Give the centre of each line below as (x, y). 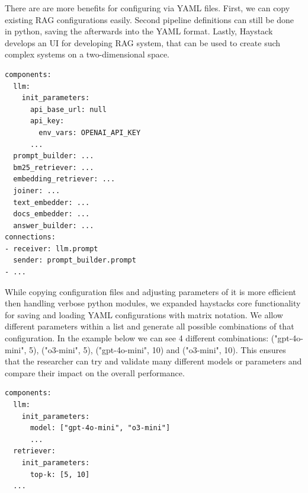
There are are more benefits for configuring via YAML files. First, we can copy (147, 8)
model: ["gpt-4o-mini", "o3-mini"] (100, 428)
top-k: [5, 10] (60, 474)
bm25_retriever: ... (54, 167)
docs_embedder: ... (52, 214)
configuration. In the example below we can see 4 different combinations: (137, 338)
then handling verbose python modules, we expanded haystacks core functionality (153, 303)
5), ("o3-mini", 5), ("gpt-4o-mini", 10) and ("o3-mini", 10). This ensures (158, 349)
